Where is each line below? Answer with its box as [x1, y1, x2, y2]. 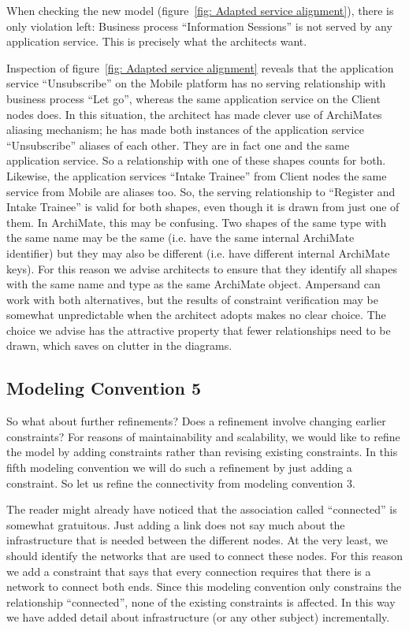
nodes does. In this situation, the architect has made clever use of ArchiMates [6, 106, 382, 122]
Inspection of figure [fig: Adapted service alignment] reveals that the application [6, 59, 394, 76]
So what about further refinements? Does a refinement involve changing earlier [6, 413, 386, 429]
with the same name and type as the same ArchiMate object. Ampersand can [6, 276, 381, 292]
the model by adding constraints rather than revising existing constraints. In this [6, 444, 398, 460]
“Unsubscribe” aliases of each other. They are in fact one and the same [6, 136, 350, 153]
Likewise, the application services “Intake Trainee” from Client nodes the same [6, 167, 387, 184]
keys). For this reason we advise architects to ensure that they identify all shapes [6, 260, 397, 277]
